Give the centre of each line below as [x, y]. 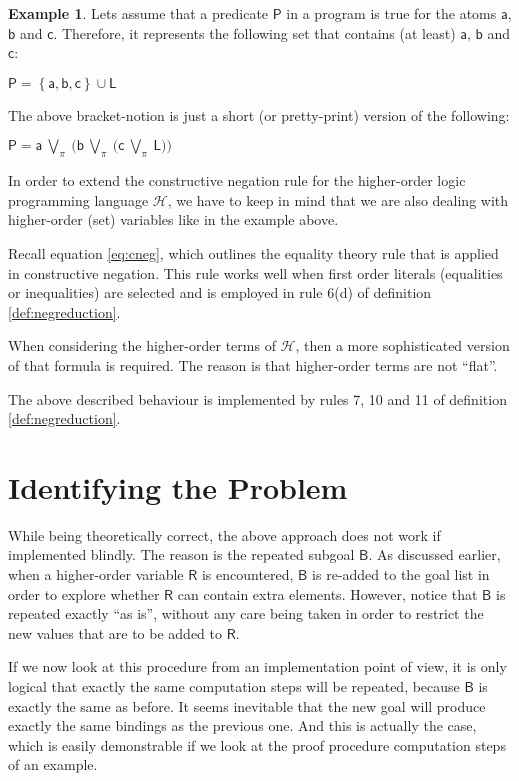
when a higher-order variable [96, 574]
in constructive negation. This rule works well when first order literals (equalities [255, 272]
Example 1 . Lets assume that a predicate [138, 13]
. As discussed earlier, [434, 554]
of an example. [53, 764]
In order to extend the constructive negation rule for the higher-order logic [237, 180]
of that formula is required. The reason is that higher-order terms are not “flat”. [253, 364]
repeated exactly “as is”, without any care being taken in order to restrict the [246, 613]
